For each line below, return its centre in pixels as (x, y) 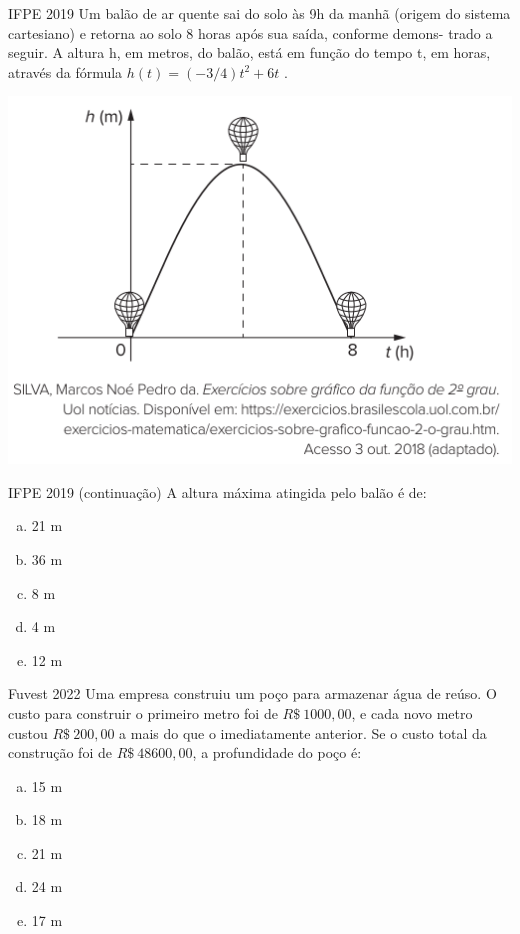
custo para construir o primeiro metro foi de (143, 712)
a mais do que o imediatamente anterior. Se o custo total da (303, 732)
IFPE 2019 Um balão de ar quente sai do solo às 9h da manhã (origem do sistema (259, 13)
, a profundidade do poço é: (277, 752)
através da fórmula (65, 71)
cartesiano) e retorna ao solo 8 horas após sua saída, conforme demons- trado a (250, 32)
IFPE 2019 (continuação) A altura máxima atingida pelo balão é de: (217, 491)
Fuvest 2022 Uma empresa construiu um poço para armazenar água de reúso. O (252, 693)
